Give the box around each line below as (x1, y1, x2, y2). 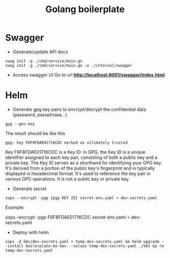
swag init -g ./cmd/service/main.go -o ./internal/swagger (5, 63, 133, 68)
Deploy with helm (12, 229, 49, 235)
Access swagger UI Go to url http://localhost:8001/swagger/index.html (12, 72, 165, 78)
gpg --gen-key (5, 121, 35, 126)
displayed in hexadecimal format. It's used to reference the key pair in (5, 170, 151, 177)
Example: (5, 204, 25, 210)
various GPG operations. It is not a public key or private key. (5, 176, 130, 182)
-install (5, 243, 24, 248)
